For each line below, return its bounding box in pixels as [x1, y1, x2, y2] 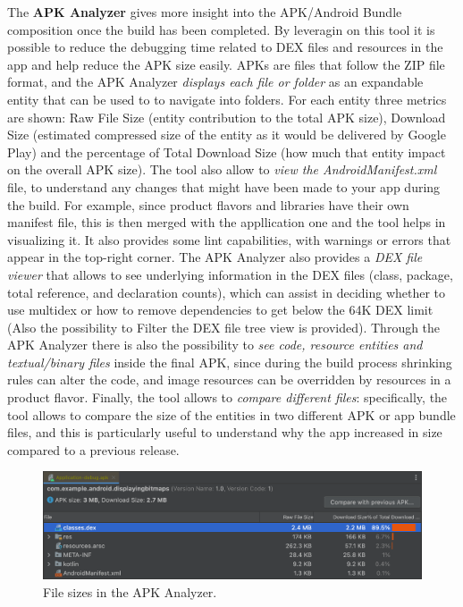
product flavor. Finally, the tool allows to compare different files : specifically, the [7, 388, 448, 407]
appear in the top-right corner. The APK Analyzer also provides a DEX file [7, 248, 423, 266]
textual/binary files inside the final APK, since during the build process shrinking [7, 352, 452, 371]
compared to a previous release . [7, 440, 180, 459]
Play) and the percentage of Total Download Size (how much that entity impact [7, 142, 446, 161]
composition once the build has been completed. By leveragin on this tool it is [7, 20, 435, 38]
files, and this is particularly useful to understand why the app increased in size [7, 423, 442, 442]
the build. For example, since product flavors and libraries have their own [7, 195, 409, 214]
